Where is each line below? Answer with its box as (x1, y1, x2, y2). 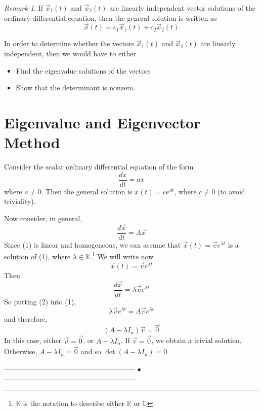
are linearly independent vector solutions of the (109, 3, 256, 13)
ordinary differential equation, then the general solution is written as (4, 12, 217, 23)
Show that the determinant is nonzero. (16, 82, 136, 93)
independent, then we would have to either (4, 48, 136, 58)
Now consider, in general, (4, 213, 82, 223)
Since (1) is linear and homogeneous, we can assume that (4, 239, 181, 250)
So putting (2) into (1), (4, 296, 76, 306)
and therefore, (4, 313, 48, 324)
